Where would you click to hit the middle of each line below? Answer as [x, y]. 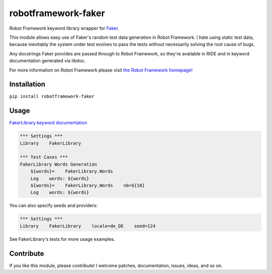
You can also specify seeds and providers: [53, 205]
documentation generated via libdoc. [47, 61]
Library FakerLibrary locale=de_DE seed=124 [88, 226]
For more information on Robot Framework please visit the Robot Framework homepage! [101, 70]
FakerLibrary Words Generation [59, 164]
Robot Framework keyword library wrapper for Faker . [64, 28]
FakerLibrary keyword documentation [48, 123]
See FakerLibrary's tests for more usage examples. [62, 239]
